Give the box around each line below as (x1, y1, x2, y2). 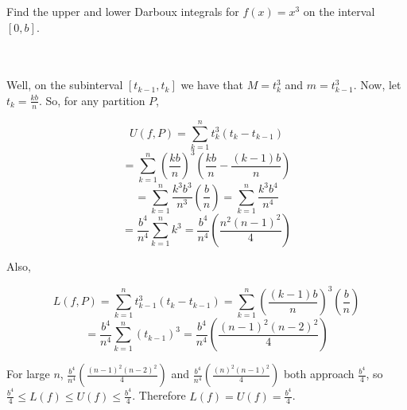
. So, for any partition (38, 92, 145, 108)
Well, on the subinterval (6, 76, 123, 93)
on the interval (303, 3, 375, 19)
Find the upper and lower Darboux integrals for (6, 3, 239, 19)
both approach (283, 365, 355, 382)
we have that (180, 76, 243, 93)
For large (6, 365, 50, 382)
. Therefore (132, 387, 186, 404)
